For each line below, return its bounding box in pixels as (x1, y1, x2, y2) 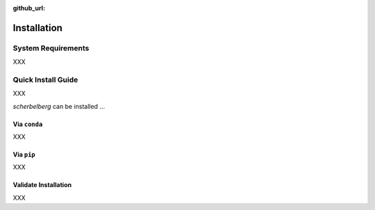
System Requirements (12, 43, 90, 53)
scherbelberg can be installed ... (12, 102, 106, 110)
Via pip (12, 150, 35, 159)
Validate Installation (12, 181, 72, 189)
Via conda (12, 120, 43, 128)
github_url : (12, 4, 45, 12)
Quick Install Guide (12, 75, 78, 85)
